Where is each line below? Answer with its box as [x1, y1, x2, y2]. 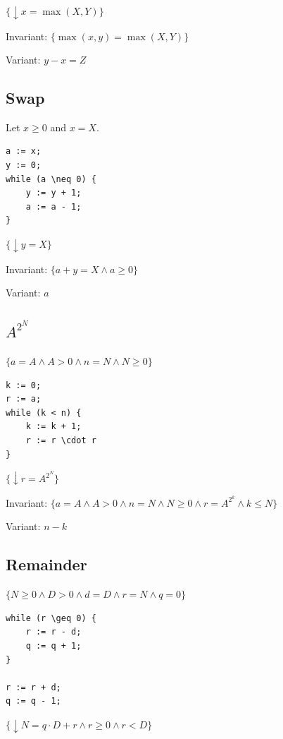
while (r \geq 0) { [6, 613, 96, 623]
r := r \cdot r [25, 435, 96, 445]
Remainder [6, 553, 87, 575]
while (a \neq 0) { [6, 174, 96, 184]
